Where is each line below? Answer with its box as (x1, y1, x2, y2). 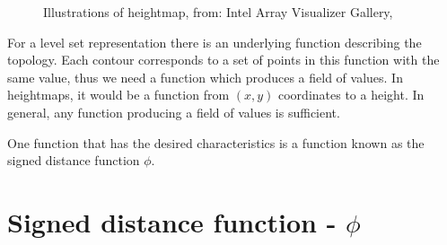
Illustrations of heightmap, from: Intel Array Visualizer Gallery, (43, 3, 393, 21)
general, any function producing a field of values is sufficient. (7, 102, 340, 121)
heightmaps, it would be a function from (7, 85, 230, 104)
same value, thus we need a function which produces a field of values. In (7, 67, 403, 86)
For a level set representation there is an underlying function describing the (7, 32, 422, 51)
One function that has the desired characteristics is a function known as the (7, 133, 425, 152)
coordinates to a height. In (278, 85, 425, 104)
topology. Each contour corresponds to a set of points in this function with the (7, 50, 440, 69)
